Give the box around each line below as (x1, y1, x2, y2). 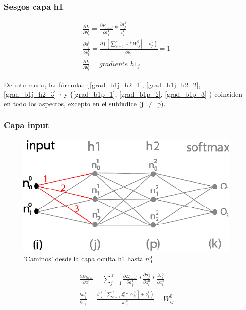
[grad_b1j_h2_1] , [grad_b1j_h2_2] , (90, 79, 201, 89)
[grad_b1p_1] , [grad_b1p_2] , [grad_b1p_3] (73, 89, 207, 99)
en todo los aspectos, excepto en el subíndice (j (4, 98, 144, 108)
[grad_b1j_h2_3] (4, 89, 56, 99)
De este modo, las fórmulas (4, 79, 85, 89)
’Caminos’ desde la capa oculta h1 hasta (23, 254, 143, 264)
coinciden (214, 89, 242, 99)
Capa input (4, 119, 49, 131)
